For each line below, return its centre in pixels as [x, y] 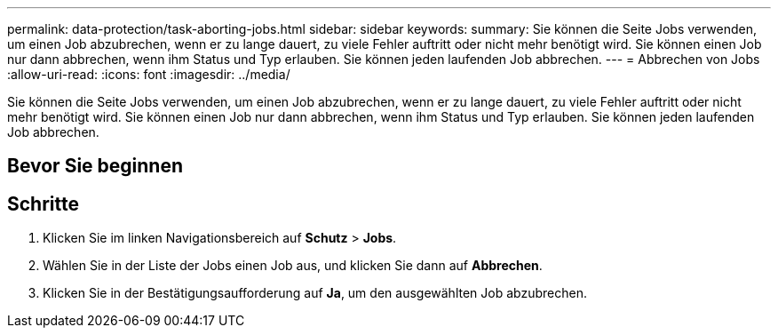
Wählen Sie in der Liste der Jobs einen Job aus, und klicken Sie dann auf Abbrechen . [293, 266]
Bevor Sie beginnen [95, 166]
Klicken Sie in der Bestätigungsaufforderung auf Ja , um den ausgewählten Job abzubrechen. [315, 293]
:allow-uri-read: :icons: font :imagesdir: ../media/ [149, 74]
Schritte [43, 203]
